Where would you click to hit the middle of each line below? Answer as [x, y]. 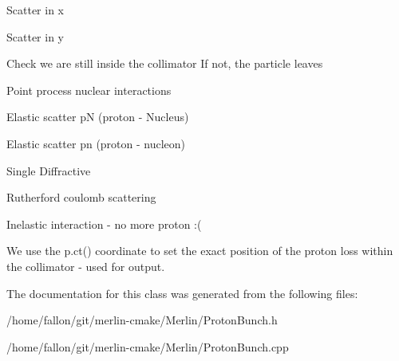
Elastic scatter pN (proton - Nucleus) [98, 117]
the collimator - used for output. [86, 266]
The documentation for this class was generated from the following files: [182, 293]
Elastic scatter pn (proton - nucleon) [96, 143]
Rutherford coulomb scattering [81, 197]
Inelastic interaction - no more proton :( [104, 224]
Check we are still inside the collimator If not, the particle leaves [165, 63]
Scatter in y [35, 36]
